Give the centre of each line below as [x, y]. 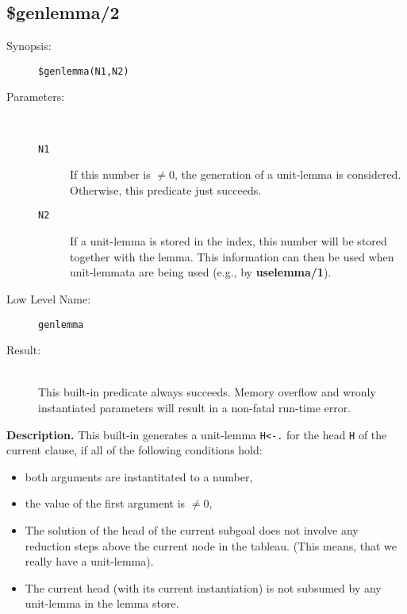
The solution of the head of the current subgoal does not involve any [192, 529]
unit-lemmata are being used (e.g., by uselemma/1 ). [201, 272]
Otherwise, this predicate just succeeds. [166, 189]
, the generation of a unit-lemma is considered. [288, 174]
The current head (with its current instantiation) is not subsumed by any [203, 587]
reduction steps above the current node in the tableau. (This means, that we [211, 545]
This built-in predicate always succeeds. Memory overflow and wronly [207, 392]
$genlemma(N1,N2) [84, 71]
